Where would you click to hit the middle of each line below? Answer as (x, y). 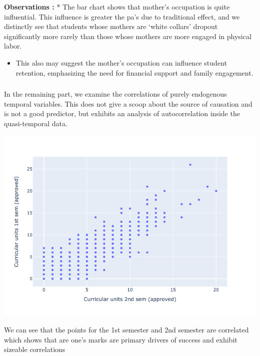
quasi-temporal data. (36, 123)
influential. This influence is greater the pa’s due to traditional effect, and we (122, 16)
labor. (13, 46)
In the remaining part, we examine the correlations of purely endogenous (115, 94)
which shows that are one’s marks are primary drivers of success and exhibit (121, 339)
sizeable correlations (35, 349)
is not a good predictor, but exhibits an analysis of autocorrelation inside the (122, 113)
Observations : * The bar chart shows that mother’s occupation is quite (117, 7)
